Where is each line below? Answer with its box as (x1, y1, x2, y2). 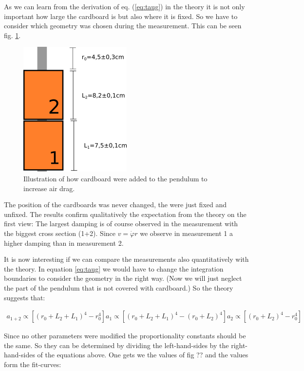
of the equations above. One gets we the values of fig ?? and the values (37, 350, 248, 360)
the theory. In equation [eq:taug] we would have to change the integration (4, 263, 224, 273)
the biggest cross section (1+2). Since (4, 228, 115, 238)
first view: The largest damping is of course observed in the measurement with (4, 218, 238, 229)
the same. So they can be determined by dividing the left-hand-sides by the (4, 340, 229, 350)
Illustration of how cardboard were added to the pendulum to (23, 173, 208, 183)
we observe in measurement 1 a (140, 228, 233, 238)
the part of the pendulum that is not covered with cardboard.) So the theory (4, 282, 233, 293)
